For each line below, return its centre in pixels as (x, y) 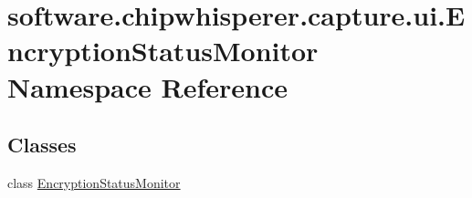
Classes (42, 145)
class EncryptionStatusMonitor (94, 182)
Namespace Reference (147, 86)
